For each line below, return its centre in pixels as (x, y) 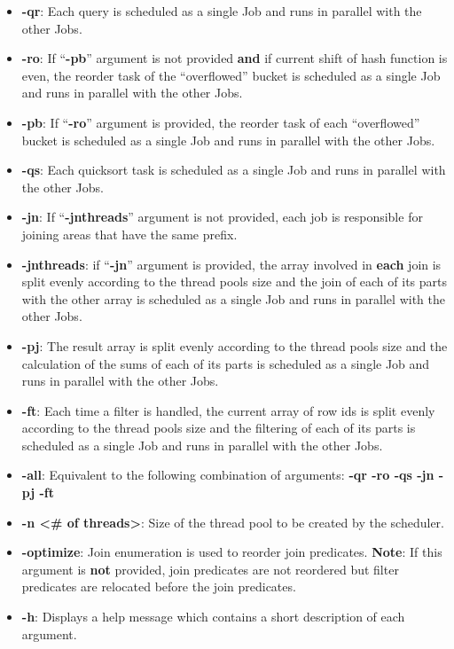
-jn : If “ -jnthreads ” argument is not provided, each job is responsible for (222, 217)
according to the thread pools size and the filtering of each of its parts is (219, 428)
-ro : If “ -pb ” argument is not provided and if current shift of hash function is (235, 58)
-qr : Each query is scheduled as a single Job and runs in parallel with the (222, 11)
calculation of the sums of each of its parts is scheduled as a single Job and (226, 363)
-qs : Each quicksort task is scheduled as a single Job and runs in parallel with (234, 170)
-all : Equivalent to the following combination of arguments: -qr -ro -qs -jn (228, 475)
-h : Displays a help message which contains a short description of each (213, 617)
